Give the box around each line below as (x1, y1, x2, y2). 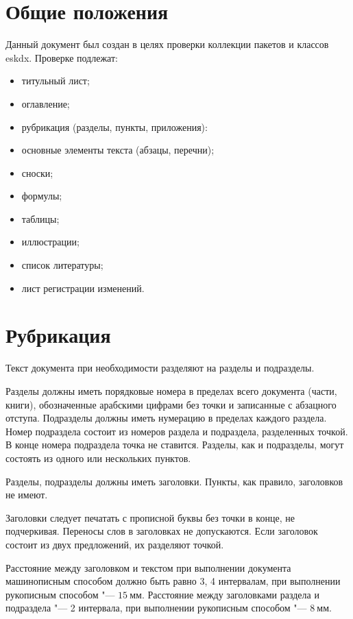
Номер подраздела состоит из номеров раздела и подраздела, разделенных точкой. (5, 424, 348, 438)
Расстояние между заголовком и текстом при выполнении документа (5, 560, 291, 574)
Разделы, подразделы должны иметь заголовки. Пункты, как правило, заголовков (5, 474, 343, 488)
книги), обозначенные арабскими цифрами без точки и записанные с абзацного (5, 397, 337, 411)
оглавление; (21, 96, 70, 110)
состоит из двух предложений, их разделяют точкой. (5, 537, 224, 551)
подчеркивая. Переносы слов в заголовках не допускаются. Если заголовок (5, 524, 318, 538)
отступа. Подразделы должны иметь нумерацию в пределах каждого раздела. (5, 411, 327, 425)
